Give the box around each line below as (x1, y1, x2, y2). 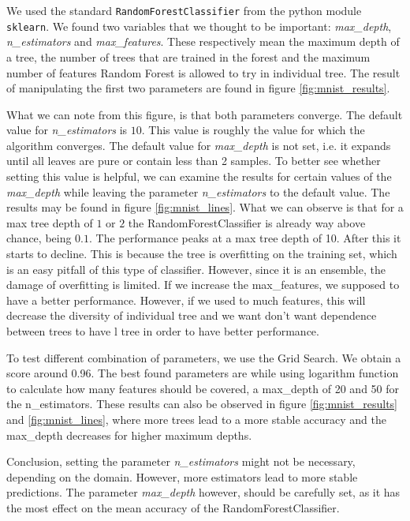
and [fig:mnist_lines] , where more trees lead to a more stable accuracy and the (6, 410, 386, 427)
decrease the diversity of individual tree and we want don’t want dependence (6, 307, 377, 324)
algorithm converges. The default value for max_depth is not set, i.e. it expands (6, 137, 391, 153)
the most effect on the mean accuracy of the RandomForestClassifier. (6, 499, 340, 515)
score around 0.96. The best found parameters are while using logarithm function (6, 365, 399, 381)
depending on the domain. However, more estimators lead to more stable (6, 468, 358, 485)
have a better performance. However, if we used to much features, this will (6, 291, 366, 308)
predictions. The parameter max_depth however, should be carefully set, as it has (6, 484, 401, 500)
